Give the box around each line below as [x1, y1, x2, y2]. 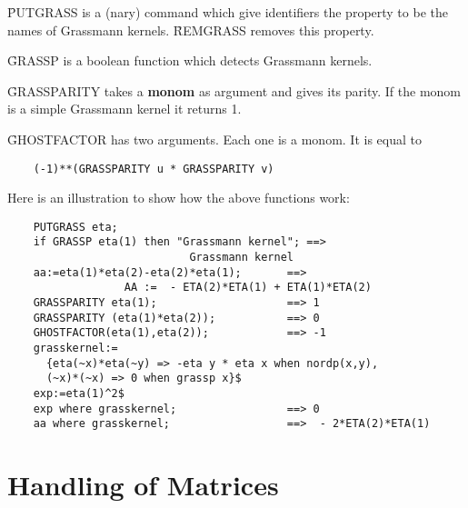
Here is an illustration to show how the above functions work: [7, 188, 350, 207]
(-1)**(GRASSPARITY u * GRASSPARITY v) [33, 162, 274, 175]
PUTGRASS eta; [33, 220, 118, 234]
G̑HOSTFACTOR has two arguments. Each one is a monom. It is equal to [7, 129, 422, 148]
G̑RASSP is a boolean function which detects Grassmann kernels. [7, 51, 373, 70]
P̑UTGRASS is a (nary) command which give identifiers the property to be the [7, 3, 448, 21]
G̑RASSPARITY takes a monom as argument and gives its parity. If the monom [7, 81, 461, 100]
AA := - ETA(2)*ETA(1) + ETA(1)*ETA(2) [124, 281, 372, 294]
